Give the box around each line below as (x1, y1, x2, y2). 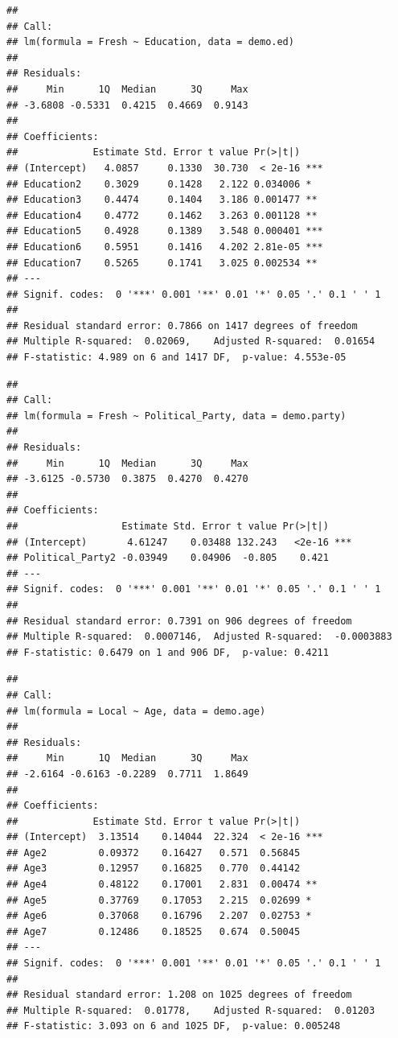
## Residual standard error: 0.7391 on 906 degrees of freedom (6, 615, 352, 627)
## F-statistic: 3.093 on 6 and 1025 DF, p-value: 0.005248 (6, 1020, 341, 1032)
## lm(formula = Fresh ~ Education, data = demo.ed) (6, 36, 294, 48)
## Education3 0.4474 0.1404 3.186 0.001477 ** (6, 194, 318, 206)
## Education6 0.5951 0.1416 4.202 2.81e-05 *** (6, 241, 323, 253)
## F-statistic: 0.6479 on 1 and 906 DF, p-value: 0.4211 (6, 646, 329, 658)
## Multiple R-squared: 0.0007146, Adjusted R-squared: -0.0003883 (6, 631, 392, 643)
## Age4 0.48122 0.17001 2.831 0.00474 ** (6, 879, 318, 891)
